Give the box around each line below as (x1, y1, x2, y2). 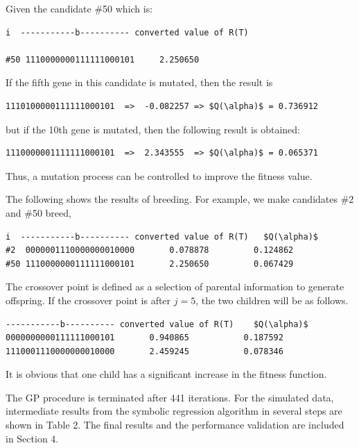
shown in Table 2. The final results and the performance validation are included (6, 417, 344, 432)
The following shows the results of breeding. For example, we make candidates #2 (6, 192, 354, 206)
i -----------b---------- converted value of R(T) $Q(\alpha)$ (6, 231, 319, 242)
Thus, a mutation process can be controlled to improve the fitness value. (6, 168, 313, 183)
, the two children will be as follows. (195, 292, 349, 307)
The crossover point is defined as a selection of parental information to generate (6, 279, 344, 294)
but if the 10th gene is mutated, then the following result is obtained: (6, 122, 300, 136)
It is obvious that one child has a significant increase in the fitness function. (6, 367, 327, 381)
